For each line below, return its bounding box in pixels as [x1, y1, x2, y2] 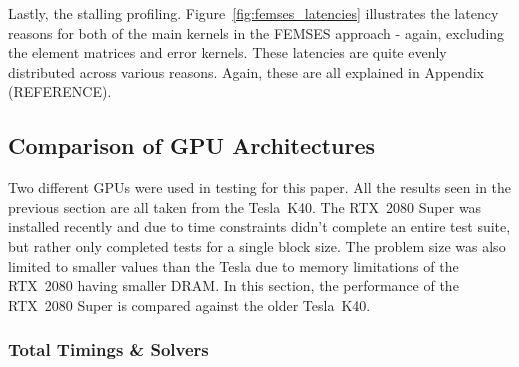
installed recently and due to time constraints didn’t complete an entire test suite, [8, 216, 511, 237]
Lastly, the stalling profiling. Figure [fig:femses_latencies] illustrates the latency [8, 3, 499, 23]
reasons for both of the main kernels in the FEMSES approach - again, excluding [8, 22, 505, 43]
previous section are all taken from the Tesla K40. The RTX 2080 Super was [8, 196, 482, 217]
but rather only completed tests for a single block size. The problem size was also [8, 235, 506, 256]
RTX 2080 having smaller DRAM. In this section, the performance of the [8, 275, 459, 296]
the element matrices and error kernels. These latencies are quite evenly [8, 42, 447, 63]
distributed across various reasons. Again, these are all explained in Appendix [8, 61, 484, 82]
